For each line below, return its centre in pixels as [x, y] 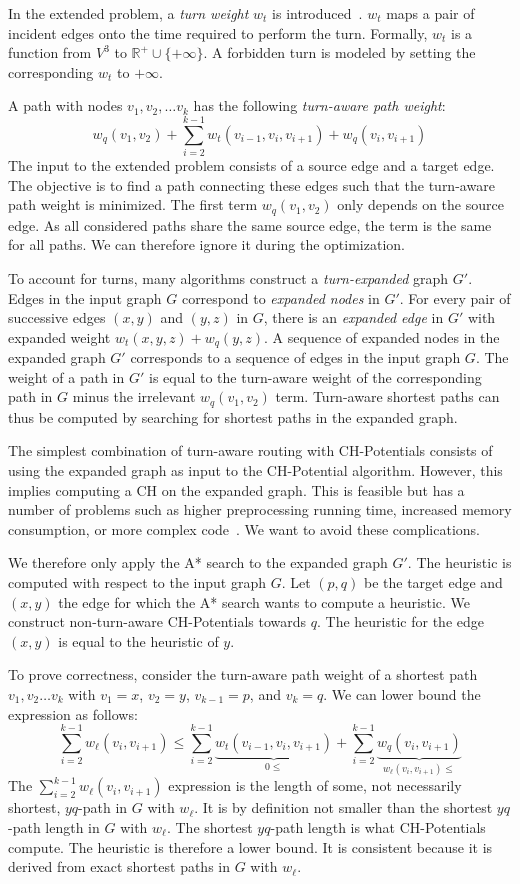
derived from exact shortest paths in [119, 866]
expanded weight [59, 336]
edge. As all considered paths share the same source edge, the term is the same [250, 224]
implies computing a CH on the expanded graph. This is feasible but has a [236, 489]
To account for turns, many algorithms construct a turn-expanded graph [228, 277]
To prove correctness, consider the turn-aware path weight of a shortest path [243, 674]
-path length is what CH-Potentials [378, 826]
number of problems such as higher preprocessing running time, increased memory [260, 509]
